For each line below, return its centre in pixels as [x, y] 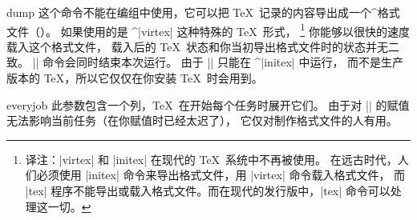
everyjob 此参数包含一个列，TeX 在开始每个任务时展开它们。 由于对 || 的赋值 [208, 104]
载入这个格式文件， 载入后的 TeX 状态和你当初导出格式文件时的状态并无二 [203, 46]
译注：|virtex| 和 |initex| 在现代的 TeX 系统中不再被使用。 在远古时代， [211, 159]
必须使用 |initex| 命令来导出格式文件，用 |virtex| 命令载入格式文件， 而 [221, 175]
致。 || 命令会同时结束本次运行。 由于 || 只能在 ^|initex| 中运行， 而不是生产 [205, 62]
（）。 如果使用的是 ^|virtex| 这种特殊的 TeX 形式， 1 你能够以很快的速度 [219, 30]
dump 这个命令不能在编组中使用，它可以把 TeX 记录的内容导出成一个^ [192, 12]
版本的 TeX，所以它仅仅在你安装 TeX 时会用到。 [135, 78]
